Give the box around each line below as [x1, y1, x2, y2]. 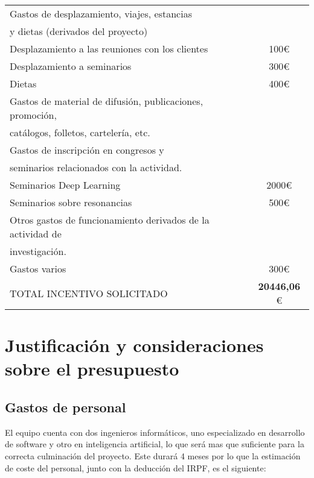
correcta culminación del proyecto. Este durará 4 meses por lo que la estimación [5, 449, 301, 462]
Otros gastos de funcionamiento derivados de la [10, 213, 210, 227]
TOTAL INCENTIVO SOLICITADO [10, 286, 168, 300]
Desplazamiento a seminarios [10, 59, 132, 73]
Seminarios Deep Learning [10, 178, 121, 192]
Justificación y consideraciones [5, 333, 264, 357]
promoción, [10, 108, 57, 122]
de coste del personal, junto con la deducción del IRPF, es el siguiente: [5, 461, 266, 474]
